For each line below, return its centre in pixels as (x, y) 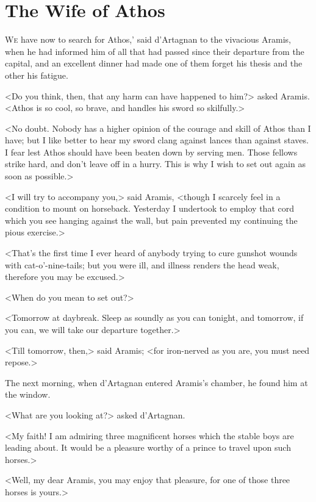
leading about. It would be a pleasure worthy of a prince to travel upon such (148, 447)
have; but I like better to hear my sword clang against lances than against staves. (157, 140)
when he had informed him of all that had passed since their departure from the (155, 51)
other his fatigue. (37, 75)
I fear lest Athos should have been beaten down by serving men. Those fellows (151, 152)
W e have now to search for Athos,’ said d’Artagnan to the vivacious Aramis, (148, 39)
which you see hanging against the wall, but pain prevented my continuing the (151, 220)
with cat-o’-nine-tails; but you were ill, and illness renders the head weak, (142, 264)
